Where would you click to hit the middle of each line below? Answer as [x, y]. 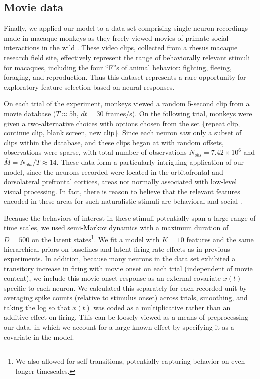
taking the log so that [37, 307]
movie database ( [30, 113]
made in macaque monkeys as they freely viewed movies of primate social [116, 38]
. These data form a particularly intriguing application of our [150, 162]
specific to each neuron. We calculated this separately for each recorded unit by [126, 288]
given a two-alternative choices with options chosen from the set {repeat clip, [122, 123]
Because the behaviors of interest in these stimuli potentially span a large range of [130, 217]
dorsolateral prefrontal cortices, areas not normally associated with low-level [121, 182]
